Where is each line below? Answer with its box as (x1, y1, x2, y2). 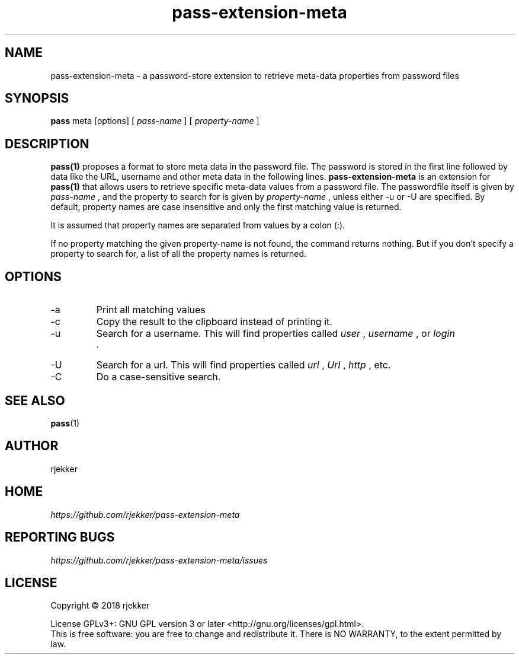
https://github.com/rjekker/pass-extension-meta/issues (50, 555, 268, 565)
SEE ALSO (5, 393, 65, 408)
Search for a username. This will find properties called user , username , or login (96, 327, 455, 340)
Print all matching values (96, 304, 206, 316)
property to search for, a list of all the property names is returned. (50, 249, 307, 259)
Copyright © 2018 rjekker (50, 600, 150, 611)
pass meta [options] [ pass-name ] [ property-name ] (50, 116, 259, 126)
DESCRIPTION (5, 136, 89, 151)
